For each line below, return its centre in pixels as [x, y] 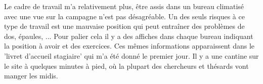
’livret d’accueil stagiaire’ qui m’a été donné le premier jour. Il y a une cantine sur [131, 55]
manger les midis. [31, 76]
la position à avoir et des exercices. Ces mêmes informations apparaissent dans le [129, 46]
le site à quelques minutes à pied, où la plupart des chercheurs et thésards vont [126, 66]
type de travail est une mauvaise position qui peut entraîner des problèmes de [124, 26]
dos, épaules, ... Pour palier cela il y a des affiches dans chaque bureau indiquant [129, 36]
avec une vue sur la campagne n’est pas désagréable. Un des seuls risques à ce [124, 16]
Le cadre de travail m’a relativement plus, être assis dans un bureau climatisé [124, 6]
